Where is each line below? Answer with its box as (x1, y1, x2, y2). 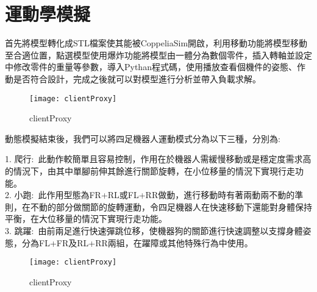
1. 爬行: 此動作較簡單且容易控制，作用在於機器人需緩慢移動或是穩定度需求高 (5, 152, 312, 165)
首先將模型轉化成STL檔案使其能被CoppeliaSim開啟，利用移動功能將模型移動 (5, 37, 308, 49)
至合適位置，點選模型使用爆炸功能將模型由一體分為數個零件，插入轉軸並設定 (5, 48, 312, 61)
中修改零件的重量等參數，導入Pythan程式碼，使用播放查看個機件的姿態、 (5, 60, 297, 73)
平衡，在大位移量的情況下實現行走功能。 (5, 212, 167, 225)
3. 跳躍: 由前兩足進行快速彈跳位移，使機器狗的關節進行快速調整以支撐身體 (5, 224, 303, 237)
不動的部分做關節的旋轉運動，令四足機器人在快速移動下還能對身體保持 (30, 200, 312, 213)
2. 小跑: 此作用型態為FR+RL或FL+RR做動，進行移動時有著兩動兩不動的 (5, 188, 295, 201)
